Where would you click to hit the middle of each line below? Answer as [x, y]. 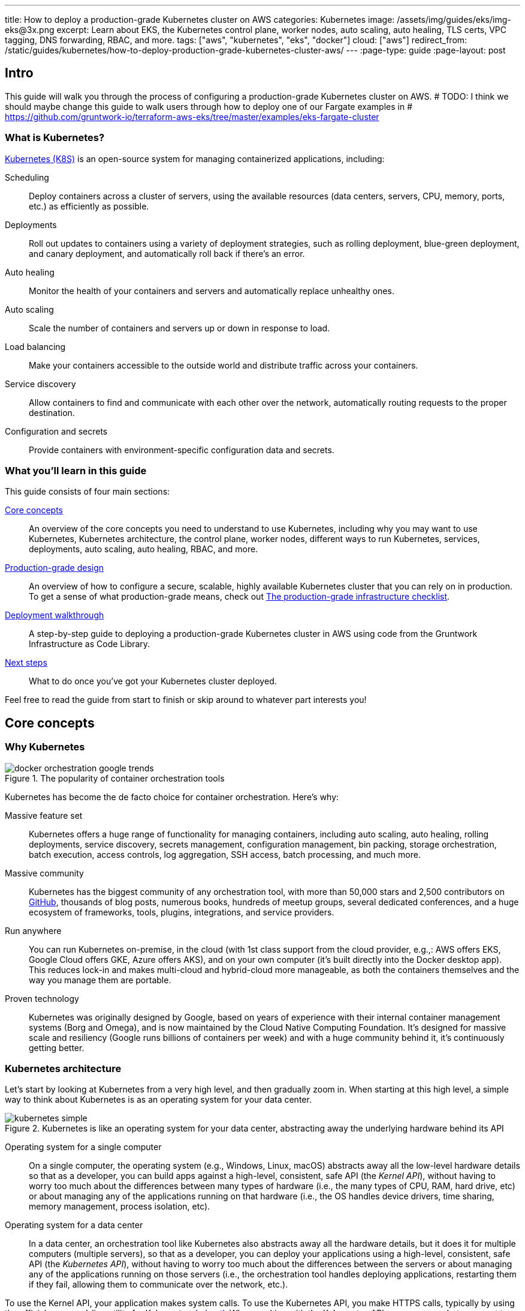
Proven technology [42, 998]
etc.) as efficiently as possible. [89, 206]
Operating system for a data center [74, 1225]
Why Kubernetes [45, 747]
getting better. [57, 1047]
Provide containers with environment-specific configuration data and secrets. [182, 450]
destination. [52, 412]
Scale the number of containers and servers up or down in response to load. [179, 328]
